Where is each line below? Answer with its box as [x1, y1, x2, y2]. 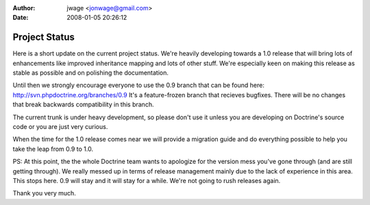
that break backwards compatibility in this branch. [12, 100, 154, 109]
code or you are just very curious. [12, 123, 108, 131]
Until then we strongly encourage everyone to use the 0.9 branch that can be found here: [12, 81, 265, 89]
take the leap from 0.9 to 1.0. [12, 145, 94, 153]
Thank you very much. [12, 189, 77, 197]
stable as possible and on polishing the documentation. [12, 69, 169, 77]
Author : [12, 4, 36, 12]
